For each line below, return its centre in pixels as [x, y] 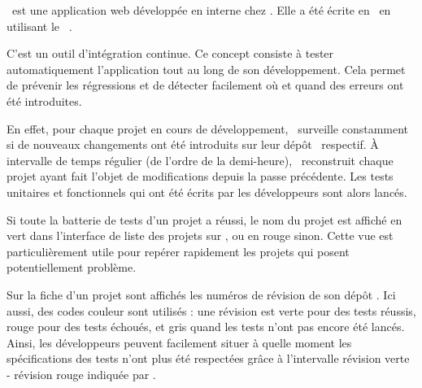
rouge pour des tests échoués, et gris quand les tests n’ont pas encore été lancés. [206, 327]
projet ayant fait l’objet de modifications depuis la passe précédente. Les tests [200, 176]
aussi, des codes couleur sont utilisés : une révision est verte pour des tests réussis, [211, 310]
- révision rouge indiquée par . [81, 374]
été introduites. [44, 100]
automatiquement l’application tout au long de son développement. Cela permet [206, 69]
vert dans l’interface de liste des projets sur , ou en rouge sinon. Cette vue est [200, 235]
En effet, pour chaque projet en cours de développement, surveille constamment [208, 128]
